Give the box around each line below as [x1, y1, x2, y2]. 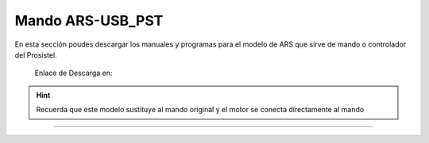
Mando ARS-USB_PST [14, 12, 164, 29]
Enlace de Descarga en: [34, 68, 113, 78]
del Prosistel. [14, 50, 57, 59]
